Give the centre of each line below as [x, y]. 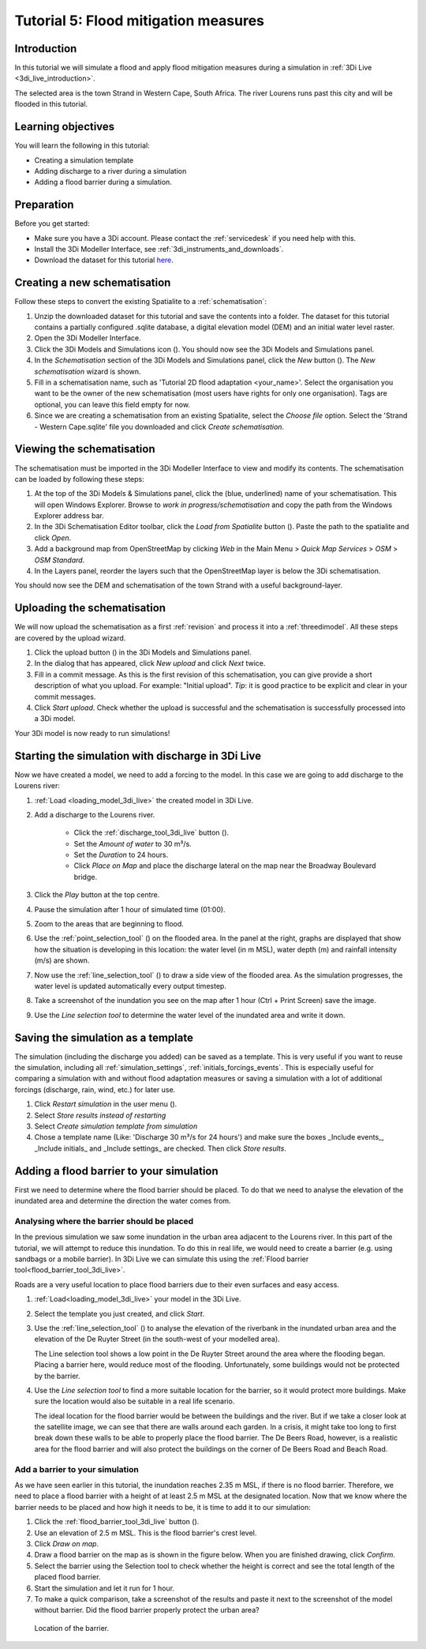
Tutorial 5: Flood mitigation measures [139, 21]
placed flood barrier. [67, 1577]
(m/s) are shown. [62, 960]
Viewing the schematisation [85, 449]
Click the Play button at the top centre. [97, 895]
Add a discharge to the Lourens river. [95, 814]
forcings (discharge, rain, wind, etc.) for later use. [95, 1089]
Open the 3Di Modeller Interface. [88, 338]
